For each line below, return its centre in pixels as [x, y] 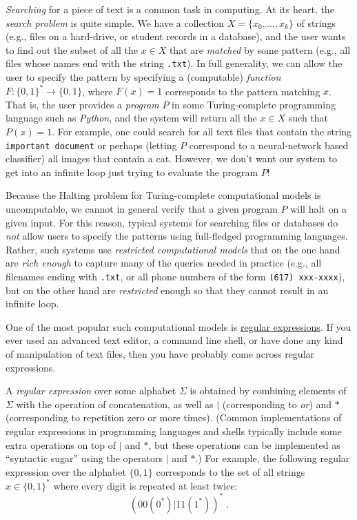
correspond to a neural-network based [269, 145]
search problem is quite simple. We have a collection [115, 22]
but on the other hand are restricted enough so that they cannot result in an [167, 290]
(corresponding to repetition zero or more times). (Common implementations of [174, 417]
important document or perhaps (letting [91, 145]
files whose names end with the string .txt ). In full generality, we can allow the [174, 63]
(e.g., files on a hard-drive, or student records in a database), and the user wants [176, 36]
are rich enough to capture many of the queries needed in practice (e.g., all [164, 263]
